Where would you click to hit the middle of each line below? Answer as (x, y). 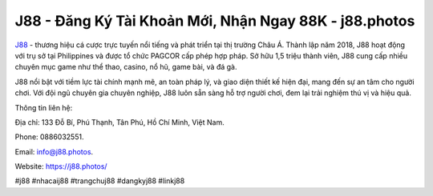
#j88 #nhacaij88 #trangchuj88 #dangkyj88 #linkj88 (100, 181)
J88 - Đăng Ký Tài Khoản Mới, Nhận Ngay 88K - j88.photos (215, 21)
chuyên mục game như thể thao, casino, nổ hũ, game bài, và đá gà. (126, 67)
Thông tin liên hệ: (44, 107)
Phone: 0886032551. (49, 137)
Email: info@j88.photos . (54, 151)
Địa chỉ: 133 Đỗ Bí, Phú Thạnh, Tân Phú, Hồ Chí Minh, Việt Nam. (119, 122)
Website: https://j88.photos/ (61, 166)
